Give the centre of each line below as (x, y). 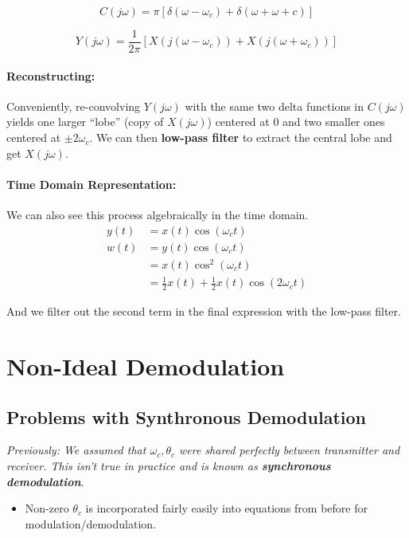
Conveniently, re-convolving (74, 106)
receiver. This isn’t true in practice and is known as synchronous (169, 465)
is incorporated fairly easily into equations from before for (226, 508)
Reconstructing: (51, 75)
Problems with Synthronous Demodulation (186, 416)
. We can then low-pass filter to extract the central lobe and (241, 137)
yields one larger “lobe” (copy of (85, 122)
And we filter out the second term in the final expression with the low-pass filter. (204, 311)
